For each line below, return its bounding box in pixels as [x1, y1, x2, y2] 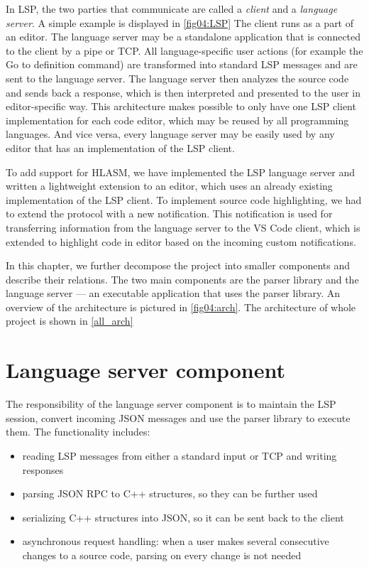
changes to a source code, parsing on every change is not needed [22, 547, 302, 562]
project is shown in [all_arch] [6, 313, 133, 328]
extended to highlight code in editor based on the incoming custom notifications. [6, 234, 356, 249]
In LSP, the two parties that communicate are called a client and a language [6, 1, 338, 16]
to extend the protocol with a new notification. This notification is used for [6, 206, 333, 221]
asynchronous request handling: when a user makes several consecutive [22, 534, 329, 549]
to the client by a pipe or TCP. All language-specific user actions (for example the [6, 43, 363, 58]
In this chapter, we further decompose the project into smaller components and [6, 258, 351, 273]
